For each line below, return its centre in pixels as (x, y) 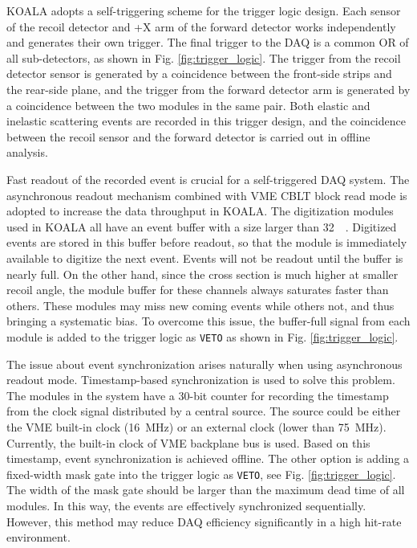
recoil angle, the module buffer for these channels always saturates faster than (198, 290)
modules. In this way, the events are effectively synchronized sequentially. (186, 505)
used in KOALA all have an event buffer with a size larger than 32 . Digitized (202, 226)
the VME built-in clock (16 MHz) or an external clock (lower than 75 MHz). (196, 426)
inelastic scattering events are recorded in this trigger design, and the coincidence (206, 121)
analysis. (27, 152)
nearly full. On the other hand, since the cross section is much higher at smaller (202, 274)
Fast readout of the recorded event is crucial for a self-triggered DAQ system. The (208, 179)
